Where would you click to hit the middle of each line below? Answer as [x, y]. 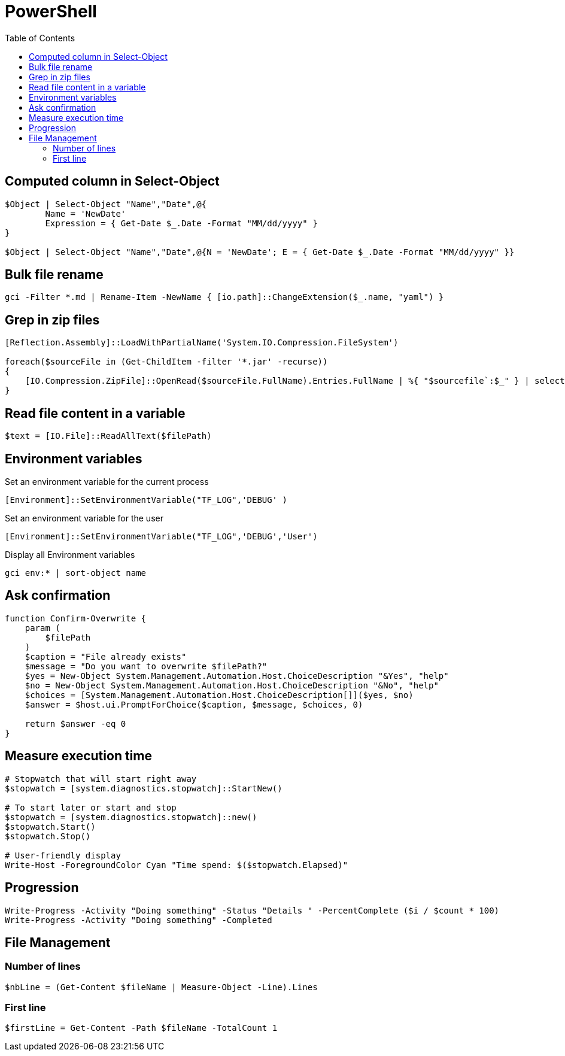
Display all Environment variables [70, 554]
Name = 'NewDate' [86, 213]
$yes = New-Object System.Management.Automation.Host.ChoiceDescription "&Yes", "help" [237, 676]
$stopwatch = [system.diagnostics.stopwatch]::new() [131, 817]
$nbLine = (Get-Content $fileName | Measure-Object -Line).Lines [161, 987]
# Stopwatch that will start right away [101, 779]
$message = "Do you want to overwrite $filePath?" [146, 666]
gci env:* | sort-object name [76, 573]
